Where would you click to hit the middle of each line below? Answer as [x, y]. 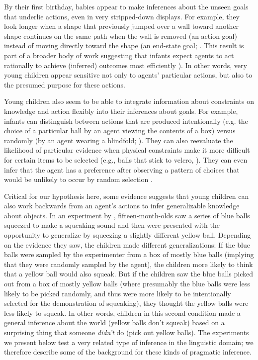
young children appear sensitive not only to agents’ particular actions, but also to [128, 75]
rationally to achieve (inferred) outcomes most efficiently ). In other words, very [126, 65]
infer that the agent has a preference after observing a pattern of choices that [122, 169]
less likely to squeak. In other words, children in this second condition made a [122, 313]
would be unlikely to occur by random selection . [78, 179]
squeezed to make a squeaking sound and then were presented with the [112, 225]
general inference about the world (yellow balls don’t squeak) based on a [114, 322]
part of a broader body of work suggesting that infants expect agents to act [119, 55]
